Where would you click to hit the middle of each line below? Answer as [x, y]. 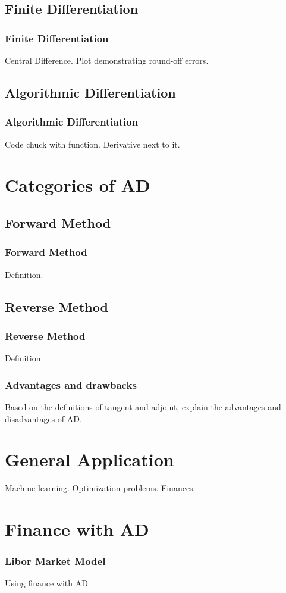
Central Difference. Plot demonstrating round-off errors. [107, 60]
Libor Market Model [55, 561]
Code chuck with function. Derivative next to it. [92, 144]
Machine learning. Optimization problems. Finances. [100, 488]
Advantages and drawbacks [71, 384]
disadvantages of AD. [43, 418]
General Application [89, 459]
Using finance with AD [46, 583]
